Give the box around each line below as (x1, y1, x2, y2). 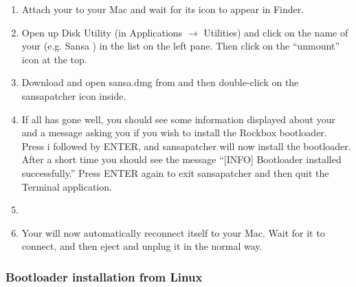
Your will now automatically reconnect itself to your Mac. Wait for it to (21, 225, 325, 240)
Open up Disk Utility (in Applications (21, 25, 183, 39)
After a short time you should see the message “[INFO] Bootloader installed (21, 152, 342, 167)
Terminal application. (21, 179, 112, 193)
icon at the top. (21, 52, 87, 66)
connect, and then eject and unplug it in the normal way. (21, 239, 263, 253)
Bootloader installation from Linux (5, 268, 203, 285)
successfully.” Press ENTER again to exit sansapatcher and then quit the (21, 165, 329, 180)
